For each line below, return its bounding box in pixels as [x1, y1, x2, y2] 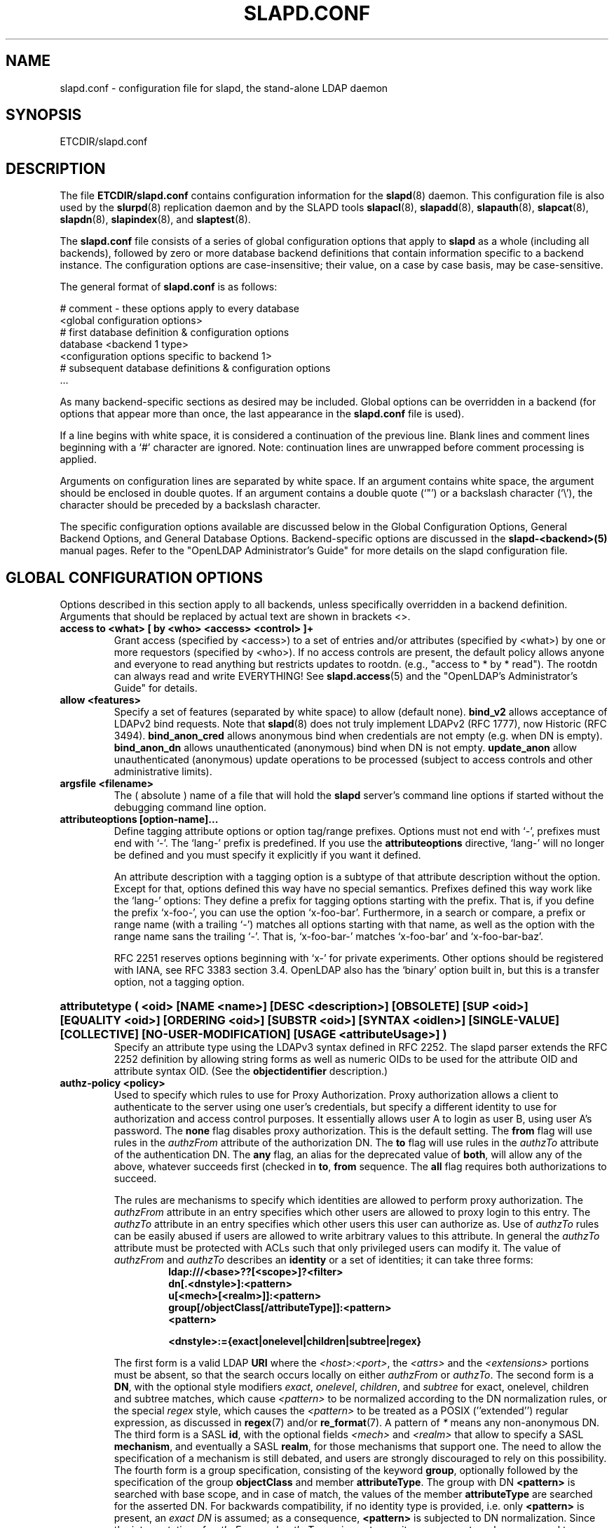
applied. [60, 453, 97, 466]
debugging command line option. [114, 801, 267, 814]
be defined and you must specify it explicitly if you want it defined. [114, 849, 421, 862]
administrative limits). [114, 765, 212, 778]
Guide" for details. [114, 682, 198, 695]
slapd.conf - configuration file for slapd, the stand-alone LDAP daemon [60, 81, 388, 94]
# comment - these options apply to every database [60, 302, 299, 315]
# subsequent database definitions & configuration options [60, 362, 331, 375]
